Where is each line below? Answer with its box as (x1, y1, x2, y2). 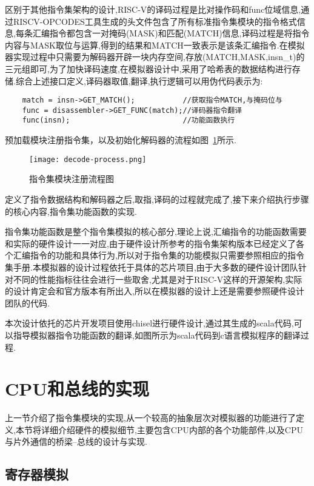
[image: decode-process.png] (29, 155, 147, 164)
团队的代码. (5, 296, 50, 309)
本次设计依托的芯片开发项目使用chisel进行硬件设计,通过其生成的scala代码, (5, 317, 294, 329)
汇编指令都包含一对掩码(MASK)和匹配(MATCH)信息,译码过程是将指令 (32, 27, 310, 39)
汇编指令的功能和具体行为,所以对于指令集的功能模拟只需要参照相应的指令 (13, 249, 304, 262)
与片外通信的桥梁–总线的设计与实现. (5, 435, 147, 448)
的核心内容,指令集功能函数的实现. (5, 204, 137, 217)
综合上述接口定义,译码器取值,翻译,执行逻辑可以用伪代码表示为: (15, 74, 263, 87)
